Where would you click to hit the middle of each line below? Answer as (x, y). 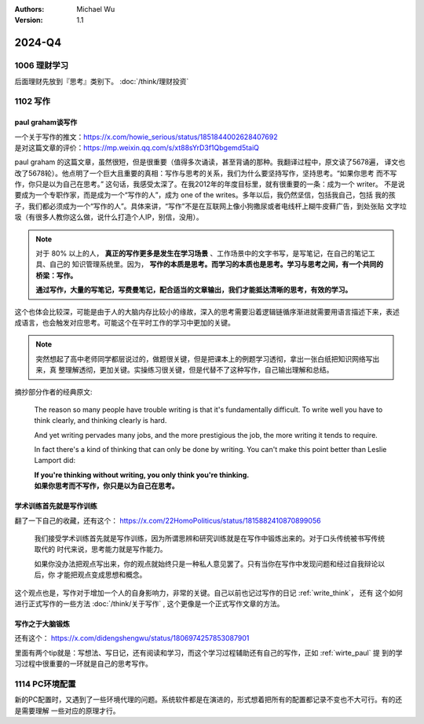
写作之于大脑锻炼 (42, 624)
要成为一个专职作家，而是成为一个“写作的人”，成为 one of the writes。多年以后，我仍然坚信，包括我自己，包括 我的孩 (205, 195)
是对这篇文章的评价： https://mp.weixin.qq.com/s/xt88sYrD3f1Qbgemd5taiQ (137, 147)
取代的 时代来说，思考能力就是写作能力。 (101, 549)
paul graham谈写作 (46, 123)
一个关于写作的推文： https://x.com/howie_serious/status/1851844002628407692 (146, 137)
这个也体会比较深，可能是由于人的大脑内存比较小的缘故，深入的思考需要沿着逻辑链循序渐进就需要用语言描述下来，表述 (207, 311)
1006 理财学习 (42, 65)
